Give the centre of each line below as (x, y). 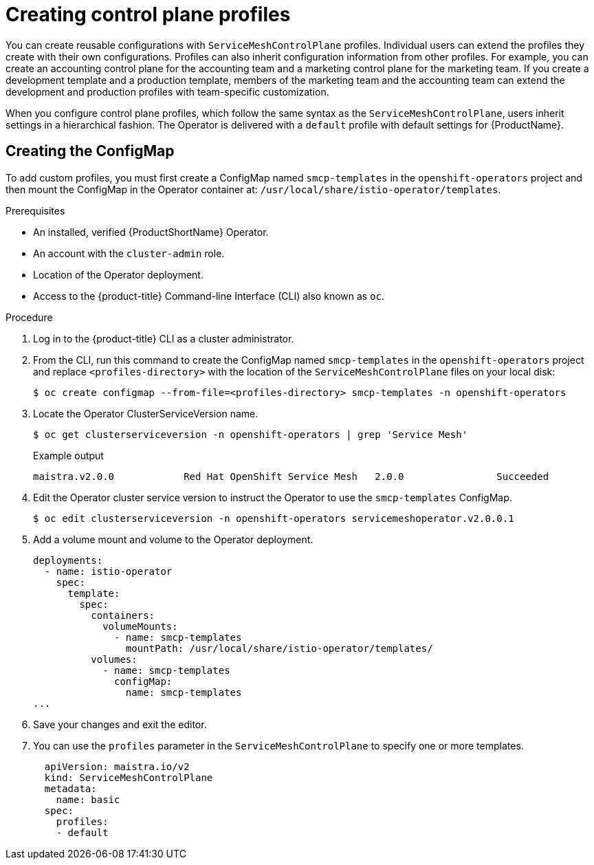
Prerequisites (35, 210)
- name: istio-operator (108, 571)
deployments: (68, 560)
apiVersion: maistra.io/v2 (117, 766)
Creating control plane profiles (148, 14)
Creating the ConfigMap (90, 151)
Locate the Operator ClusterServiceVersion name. (146, 413)
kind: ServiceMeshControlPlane (129, 777)
